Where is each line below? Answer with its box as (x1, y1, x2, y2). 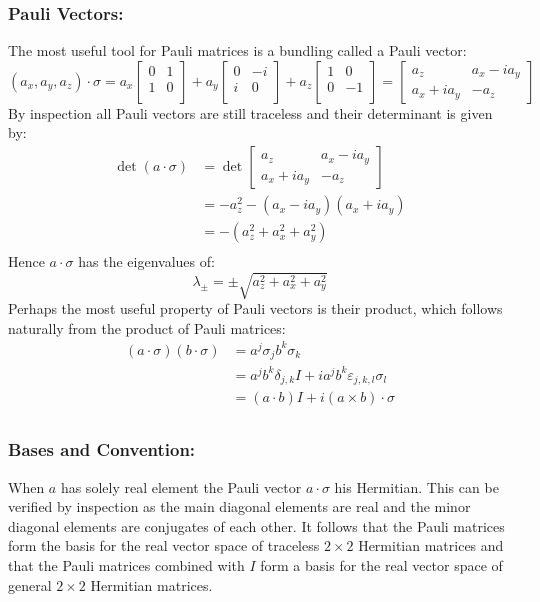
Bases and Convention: (8, 437, 196, 462)
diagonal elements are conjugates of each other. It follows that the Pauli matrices (8, 515, 505, 536)
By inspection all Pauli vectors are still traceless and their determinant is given (8, 102, 493, 123)
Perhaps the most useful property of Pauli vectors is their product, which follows (8, 298, 503, 319)
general (8, 574, 52, 595)
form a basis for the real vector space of (260, 555, 503, 576)
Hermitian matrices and (358, 535, 504, 556)
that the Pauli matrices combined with (8, 555, 245, 576)
